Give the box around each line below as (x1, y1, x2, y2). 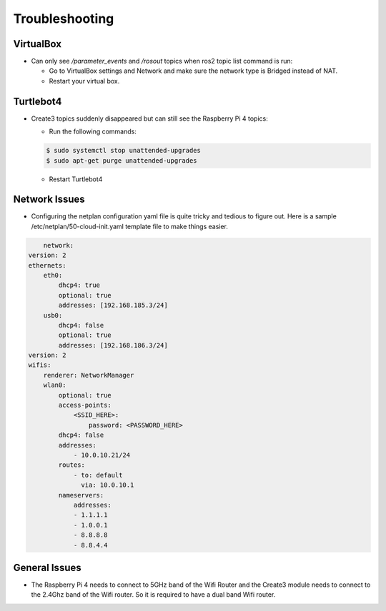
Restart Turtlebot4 (49, 175, 103, 183)
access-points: (58, 401, 112, 410)
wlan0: (43, 381, 66, 389)
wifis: (28, 361, 51, 369)
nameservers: (58, 491, 104, 499)
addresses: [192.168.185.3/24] (58, 301, 168, 310)
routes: (58, 461, 86, 469)
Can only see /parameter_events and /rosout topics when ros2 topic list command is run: (31, 57, 293, 66)
